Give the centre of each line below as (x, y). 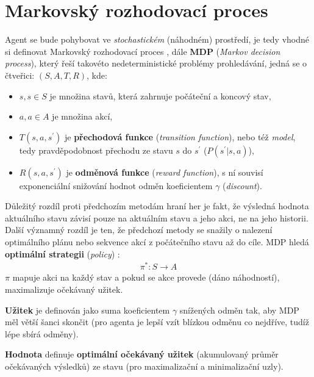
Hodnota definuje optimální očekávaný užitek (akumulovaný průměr (142, 354)
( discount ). (242, 185)
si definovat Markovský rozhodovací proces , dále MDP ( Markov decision (143, 51)
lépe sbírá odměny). (42, 333)
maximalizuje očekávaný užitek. (64, 289)
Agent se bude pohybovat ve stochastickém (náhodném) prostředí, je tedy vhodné (157, 39)
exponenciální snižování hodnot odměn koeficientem (116, 185)
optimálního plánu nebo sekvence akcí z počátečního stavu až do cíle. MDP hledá (157, 242)
